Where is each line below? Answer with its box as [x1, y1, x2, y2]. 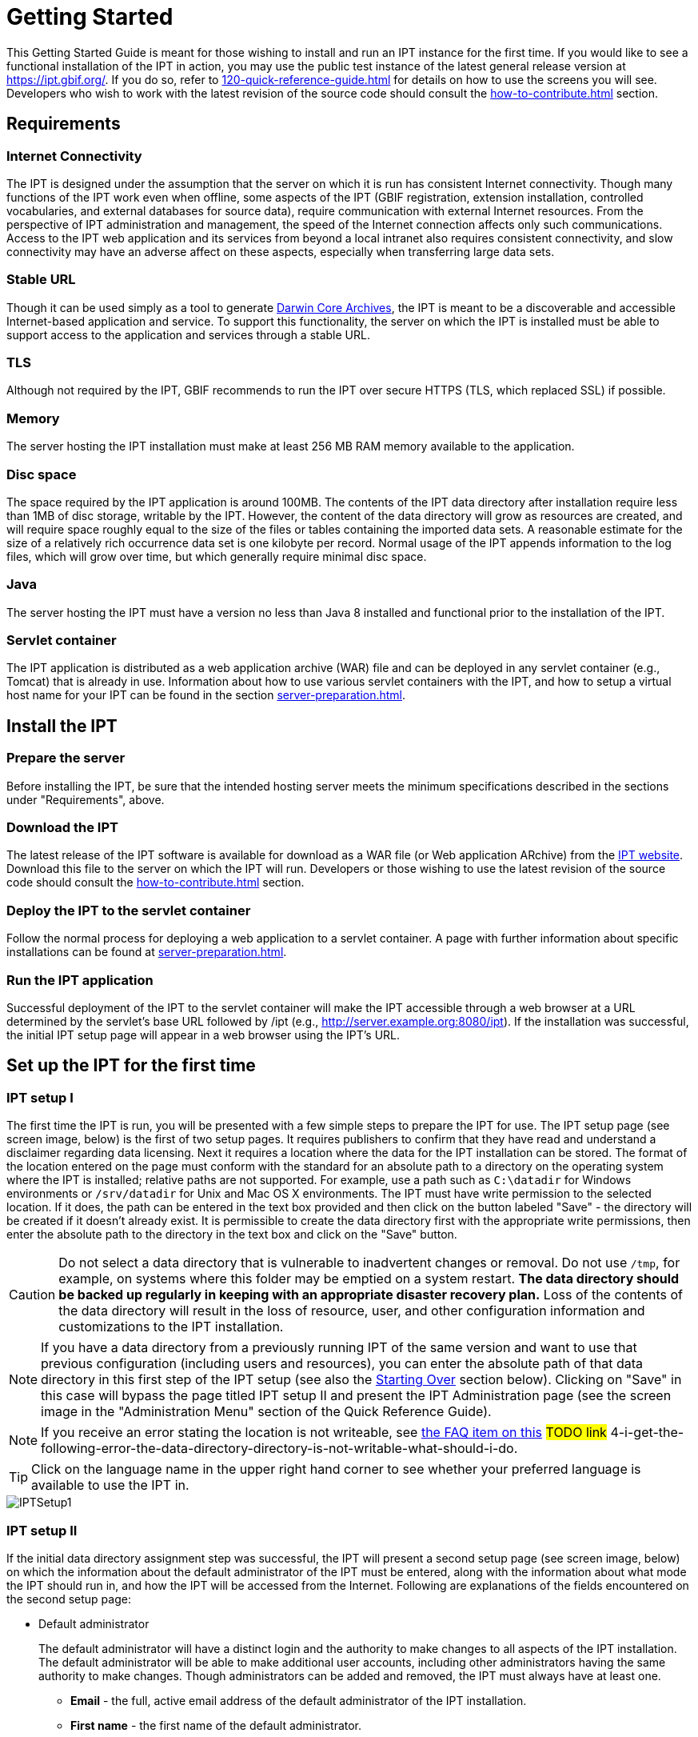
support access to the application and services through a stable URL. [6, 327, 370, 342]
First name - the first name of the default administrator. [70, 1718, 362, 1732]
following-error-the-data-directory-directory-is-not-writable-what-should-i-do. [41, 1440, 518, 1457]
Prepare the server [6, 750, 126, 766]
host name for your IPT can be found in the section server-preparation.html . [6, 688, 406, 702]
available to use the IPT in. [31, 1477, 189, 1494]
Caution [9, 1287, 56, 1303]
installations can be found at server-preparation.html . [6, 945, 287, 959]
